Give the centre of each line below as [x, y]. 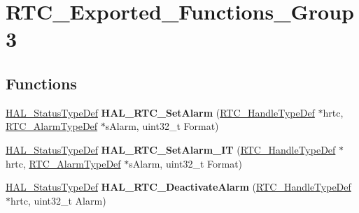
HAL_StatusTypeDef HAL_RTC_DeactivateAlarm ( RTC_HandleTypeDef [178, 187]
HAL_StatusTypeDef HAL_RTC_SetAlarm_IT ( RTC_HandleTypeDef [171, 149]
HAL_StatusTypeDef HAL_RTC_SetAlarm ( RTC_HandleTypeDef [160, 112]
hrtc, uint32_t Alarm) [58, 200]
